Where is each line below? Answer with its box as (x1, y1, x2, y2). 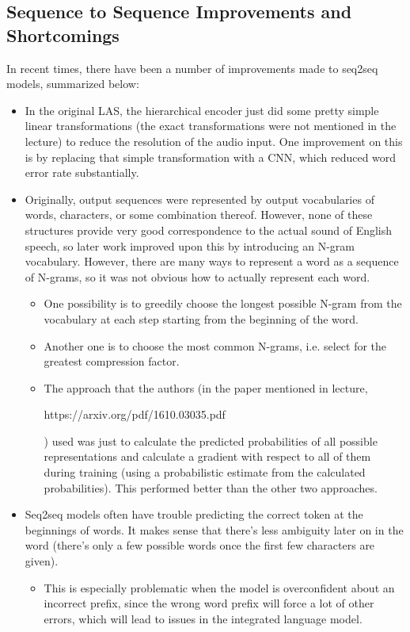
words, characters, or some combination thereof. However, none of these (25, 206, 373, 223)
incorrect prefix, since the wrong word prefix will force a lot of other (44, 595, 374, 611)
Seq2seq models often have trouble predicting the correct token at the (25, 506, 363, 523)
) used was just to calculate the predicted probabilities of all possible (44, 432, 378, 449)
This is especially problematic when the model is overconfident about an (44, 579, 395, 596)
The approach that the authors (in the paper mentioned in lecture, (44, 379, 368, 396)
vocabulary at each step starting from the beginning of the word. (44, 310, 359, 327)
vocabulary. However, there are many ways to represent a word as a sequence (25, 253, 399, 270)
